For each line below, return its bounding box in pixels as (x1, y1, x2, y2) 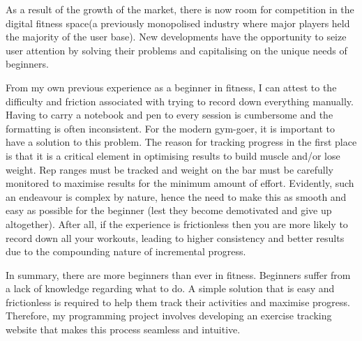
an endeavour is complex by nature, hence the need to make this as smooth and (6, 189, 347, 204)
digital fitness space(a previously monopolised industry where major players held (6, 15, 350, 30)
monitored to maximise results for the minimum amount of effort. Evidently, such (6, 176, 354, 190)
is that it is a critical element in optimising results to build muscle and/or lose (6, 148, 340, 162)
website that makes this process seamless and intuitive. (6, 322, 241, 337)
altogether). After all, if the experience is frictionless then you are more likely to (6, 216, 348, 231)
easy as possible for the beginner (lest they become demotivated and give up (6, 203, 332, 218)
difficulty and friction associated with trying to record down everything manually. (6, 93, 354, 108)
